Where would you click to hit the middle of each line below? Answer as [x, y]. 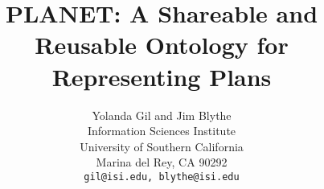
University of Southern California [162, 146]
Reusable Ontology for [162, 45]
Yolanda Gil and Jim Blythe [162, 115]
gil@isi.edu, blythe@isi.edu [162, 177]
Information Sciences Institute [162, 131]
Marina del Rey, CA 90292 [162, 162]
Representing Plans [162, 76]
